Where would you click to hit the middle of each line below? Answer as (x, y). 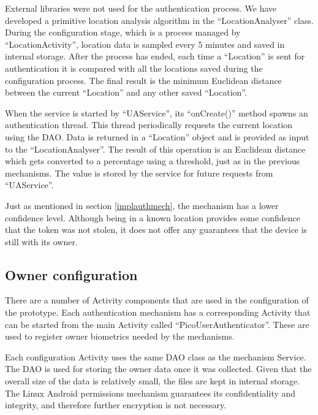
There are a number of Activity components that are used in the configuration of (157, 300)
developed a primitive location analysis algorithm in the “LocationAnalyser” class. (159, 20)
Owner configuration (71, 274)
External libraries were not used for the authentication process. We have (141, 8)
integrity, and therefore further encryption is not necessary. (116, 405)
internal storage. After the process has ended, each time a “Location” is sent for (155, 56)
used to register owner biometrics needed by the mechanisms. (120, 336)
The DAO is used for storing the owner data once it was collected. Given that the (158, 369)
